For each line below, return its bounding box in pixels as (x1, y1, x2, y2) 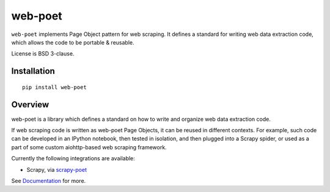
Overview (11, 99, 50, 110)
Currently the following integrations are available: (11, 155, 136, 162)
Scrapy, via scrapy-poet (26, 166, 87, 173)
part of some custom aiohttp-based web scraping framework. (11, 143, 167, 151)
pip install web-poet (22, 84, 87, 91)
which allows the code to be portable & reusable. (11, 38, 134, 46)
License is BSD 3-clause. (11, 50, 75, 57)
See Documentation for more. (11, 177, 86, 184)
